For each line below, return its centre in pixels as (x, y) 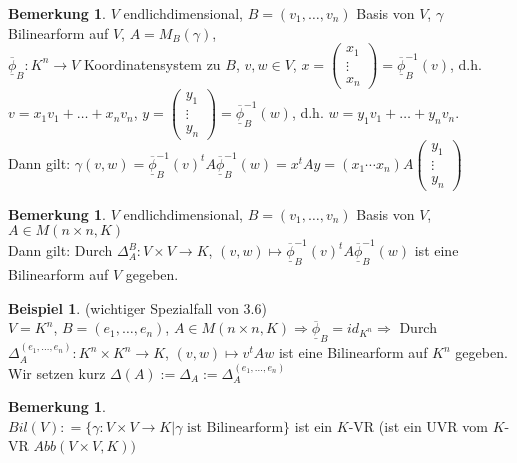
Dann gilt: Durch (60, 250)
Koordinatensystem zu (152, 63)
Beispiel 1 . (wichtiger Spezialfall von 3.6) (137, 307)
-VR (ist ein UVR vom (418, 425)
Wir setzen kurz (57, 372)
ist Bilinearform (235, 427)
